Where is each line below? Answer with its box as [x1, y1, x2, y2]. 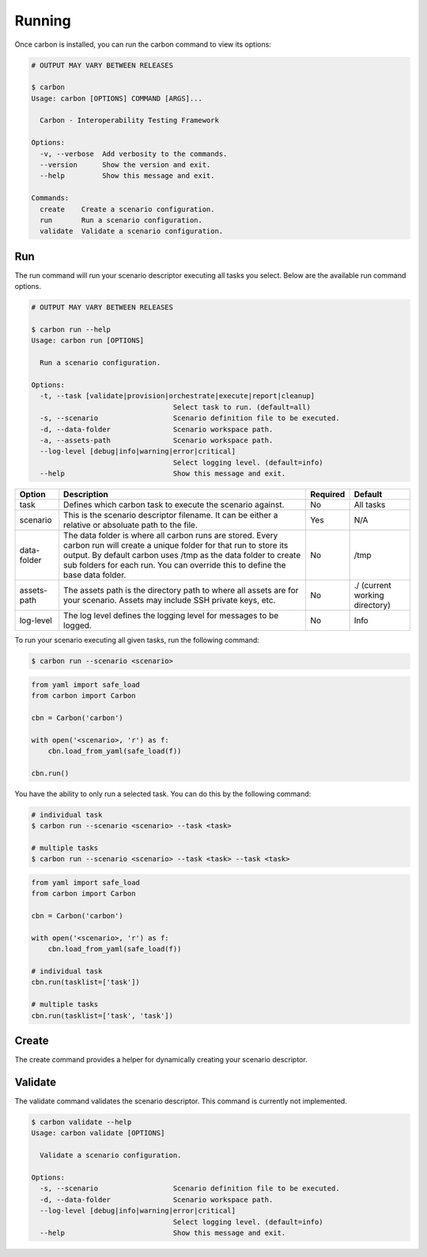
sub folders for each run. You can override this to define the [63, 560, 286, 571]
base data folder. [63, 570, 127, 581]
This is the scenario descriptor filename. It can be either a [63, 510, 278, 521]
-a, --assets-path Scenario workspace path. [40, 435, 274, 445]
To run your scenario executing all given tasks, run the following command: [14, 636, 260, 645]
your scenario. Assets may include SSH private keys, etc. [63, 594, 276, 606]
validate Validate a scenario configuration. [40, 226, 224, 236]
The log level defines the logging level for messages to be [63, 610, 279, 621]
